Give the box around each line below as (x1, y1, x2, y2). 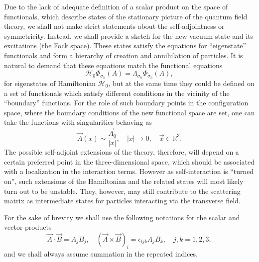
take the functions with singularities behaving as (4, 117, 152, 127)
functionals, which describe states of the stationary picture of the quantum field (4, 11, 248, 21)
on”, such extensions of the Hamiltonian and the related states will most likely (4, 176, 244, 186)
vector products (4, 222, 52, 232)
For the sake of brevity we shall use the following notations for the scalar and (4, 212, 240, 222)
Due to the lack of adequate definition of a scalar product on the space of (4, 1, 228, 11)
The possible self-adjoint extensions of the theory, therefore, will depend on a (4, 147, 239, 157)
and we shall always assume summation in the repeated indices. (4, 248, 198, 259)
